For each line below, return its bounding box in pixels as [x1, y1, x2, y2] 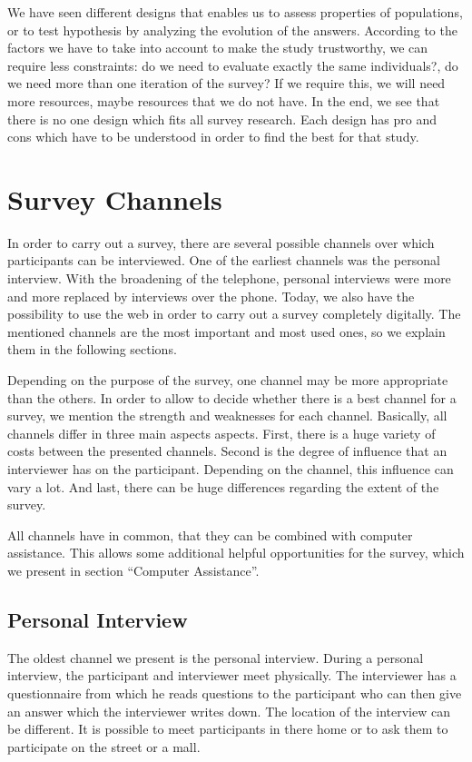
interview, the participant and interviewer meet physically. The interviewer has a [7, 666, 457, 685]
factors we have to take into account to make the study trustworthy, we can [7, 38, 428, 57]
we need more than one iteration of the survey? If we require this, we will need [7, 74, 446, 93]
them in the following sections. [7, 340, 177, 359]
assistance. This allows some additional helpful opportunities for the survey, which [7, 543, 465, 562]
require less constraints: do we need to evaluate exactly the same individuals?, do [7, 55, 458, 74]
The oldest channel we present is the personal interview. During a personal [7, 648, 424, 667]
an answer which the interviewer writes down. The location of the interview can [7, 701, 450, 720]
